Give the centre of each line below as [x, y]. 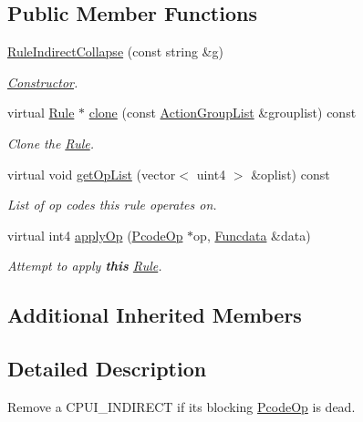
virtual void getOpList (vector [92, 174]
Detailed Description [107, 369]
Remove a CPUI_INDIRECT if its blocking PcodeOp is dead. [181, 406]
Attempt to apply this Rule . [85, 266]
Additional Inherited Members [155, 315]
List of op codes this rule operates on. [112, 205]
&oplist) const [290, 174]
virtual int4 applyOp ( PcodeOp [95, 235]
